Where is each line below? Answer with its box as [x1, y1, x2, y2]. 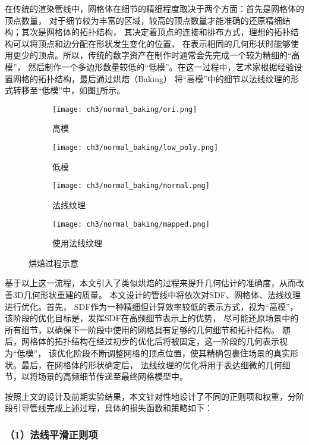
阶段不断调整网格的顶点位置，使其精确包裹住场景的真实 [73, 346, 290, 359]
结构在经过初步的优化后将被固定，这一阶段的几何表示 [71, 335, 279, 347]
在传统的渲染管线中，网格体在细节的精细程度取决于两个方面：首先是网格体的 [5, 2, 304, 14]
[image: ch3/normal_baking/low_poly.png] [52, 143, 219, 152]
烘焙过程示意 [29, 256, 78, 269]
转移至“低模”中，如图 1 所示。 [12, 84, 125, 96]
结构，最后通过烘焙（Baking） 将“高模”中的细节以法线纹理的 [54, 72, 291, 84]
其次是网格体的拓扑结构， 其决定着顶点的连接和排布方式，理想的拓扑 [21, 26, 291, 38]
